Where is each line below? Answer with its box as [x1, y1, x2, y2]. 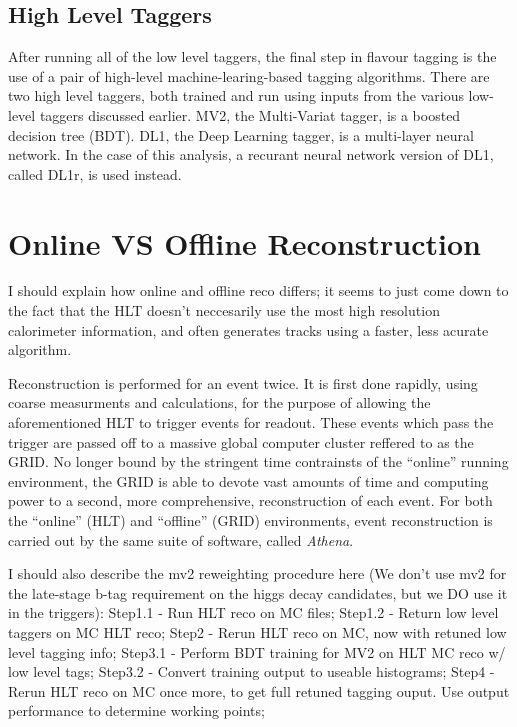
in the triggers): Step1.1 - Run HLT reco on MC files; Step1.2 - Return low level [8, 602, 499, 623]
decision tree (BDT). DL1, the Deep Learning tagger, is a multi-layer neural [8, 124, 474, 145]
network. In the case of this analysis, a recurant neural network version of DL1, [8, 144, 494, 165]
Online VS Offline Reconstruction [8, 222, 481, 263]
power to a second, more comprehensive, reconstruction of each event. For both [8, 490, 493, 511]
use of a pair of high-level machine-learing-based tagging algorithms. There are [8, 65, 490, 86]
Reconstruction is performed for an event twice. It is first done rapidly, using [8, 372, 478, 393]
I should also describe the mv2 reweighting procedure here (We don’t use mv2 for [8, 563, 507, 584]
